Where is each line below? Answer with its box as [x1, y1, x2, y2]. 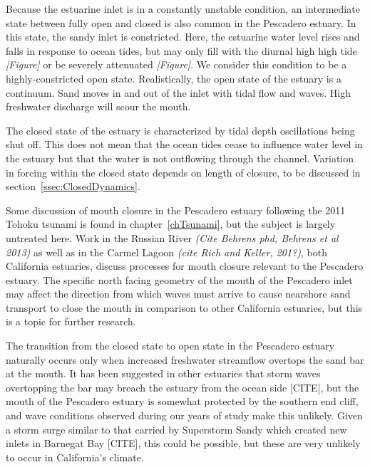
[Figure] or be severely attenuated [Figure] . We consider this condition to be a [6, 57, 347, 72]
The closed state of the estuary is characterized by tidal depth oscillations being [6, 122, 355, 137]
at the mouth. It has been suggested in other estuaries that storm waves [6, 366, 321, 381]
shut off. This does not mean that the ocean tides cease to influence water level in [6, 137, 363, 152]
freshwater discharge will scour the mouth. [6, 99, 191, 114]
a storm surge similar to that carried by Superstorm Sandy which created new [6, 421, 347, 436]
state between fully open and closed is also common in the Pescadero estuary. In [6, 15, 356, 30]
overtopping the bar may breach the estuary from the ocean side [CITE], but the [6, 379, 359, 394]
